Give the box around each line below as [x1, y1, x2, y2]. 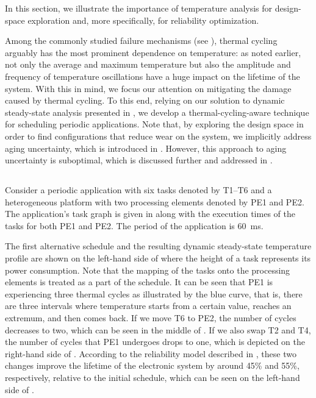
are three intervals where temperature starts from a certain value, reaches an [5, 299, 292, 312]
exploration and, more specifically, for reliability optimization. [27, 13, 259, 26]
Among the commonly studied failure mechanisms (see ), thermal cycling [5, 34, 278, 47]
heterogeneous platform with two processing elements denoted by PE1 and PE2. [5, 195, 304, 208]
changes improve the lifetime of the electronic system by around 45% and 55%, [5, 359, 300, 372]
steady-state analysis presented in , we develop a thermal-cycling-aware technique [5, 105, 309, 118]
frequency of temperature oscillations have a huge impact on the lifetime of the [5, 69, 300, 82]
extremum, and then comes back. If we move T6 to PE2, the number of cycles [5, 311, 296, 324]
